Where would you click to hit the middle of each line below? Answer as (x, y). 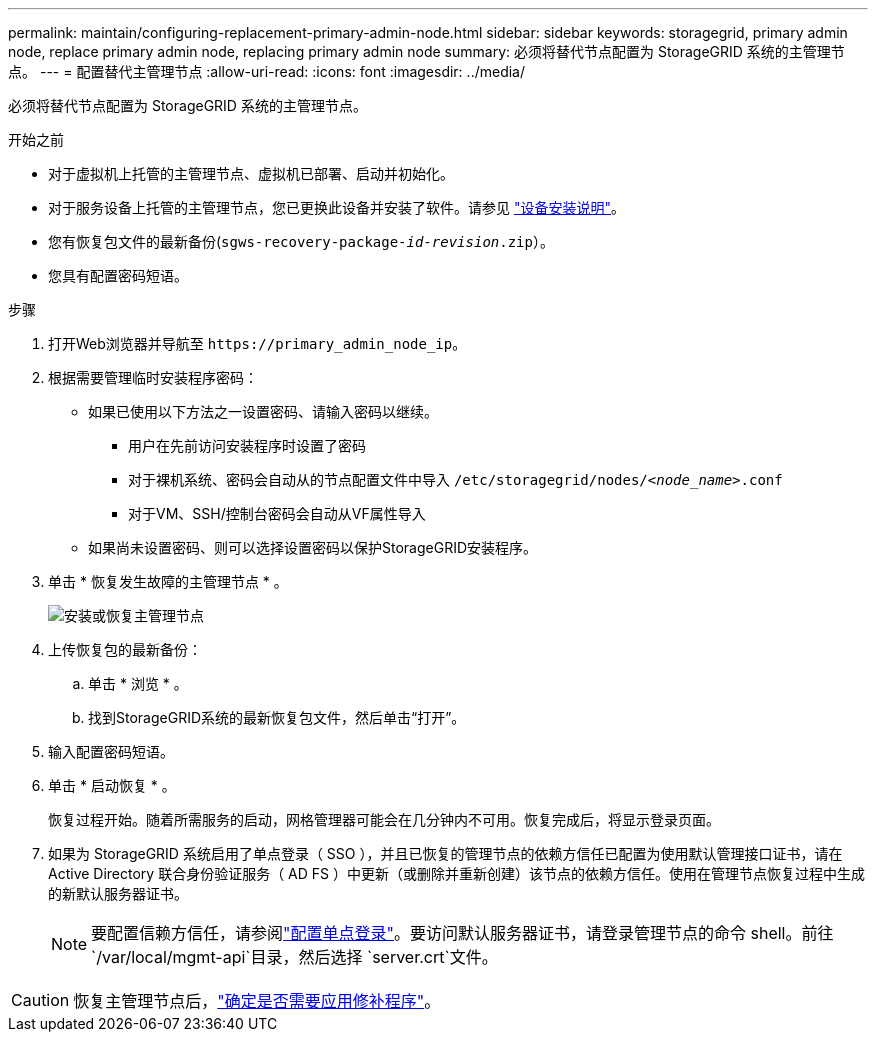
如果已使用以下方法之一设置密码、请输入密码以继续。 (263, 411)
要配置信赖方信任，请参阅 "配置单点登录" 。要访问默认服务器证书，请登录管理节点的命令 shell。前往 (462, 933)
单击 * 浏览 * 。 (138, 683)
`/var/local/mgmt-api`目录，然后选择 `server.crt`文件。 (294, 957)
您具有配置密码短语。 (118, 275)
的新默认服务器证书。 (118, 893)
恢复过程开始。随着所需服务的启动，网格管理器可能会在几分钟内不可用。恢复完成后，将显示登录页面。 (384, 819)
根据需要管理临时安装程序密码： (153, 377)
